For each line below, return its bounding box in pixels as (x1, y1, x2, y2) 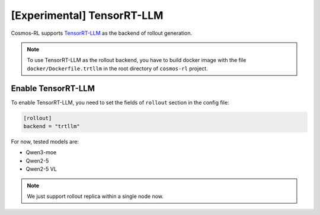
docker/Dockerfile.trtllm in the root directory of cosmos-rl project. (27, 65, 208, 72)
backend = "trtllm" (23, 123, 80, 129)
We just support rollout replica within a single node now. (27, 193, 164, 200)
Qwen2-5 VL (25, 165, 57, 172)
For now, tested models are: (11, 138, 79, 145)
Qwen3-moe (25, 149, 57, 156)
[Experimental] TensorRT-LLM (11, 9, 164, 22)
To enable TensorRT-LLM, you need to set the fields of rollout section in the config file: (11, 99, 229, 106)
